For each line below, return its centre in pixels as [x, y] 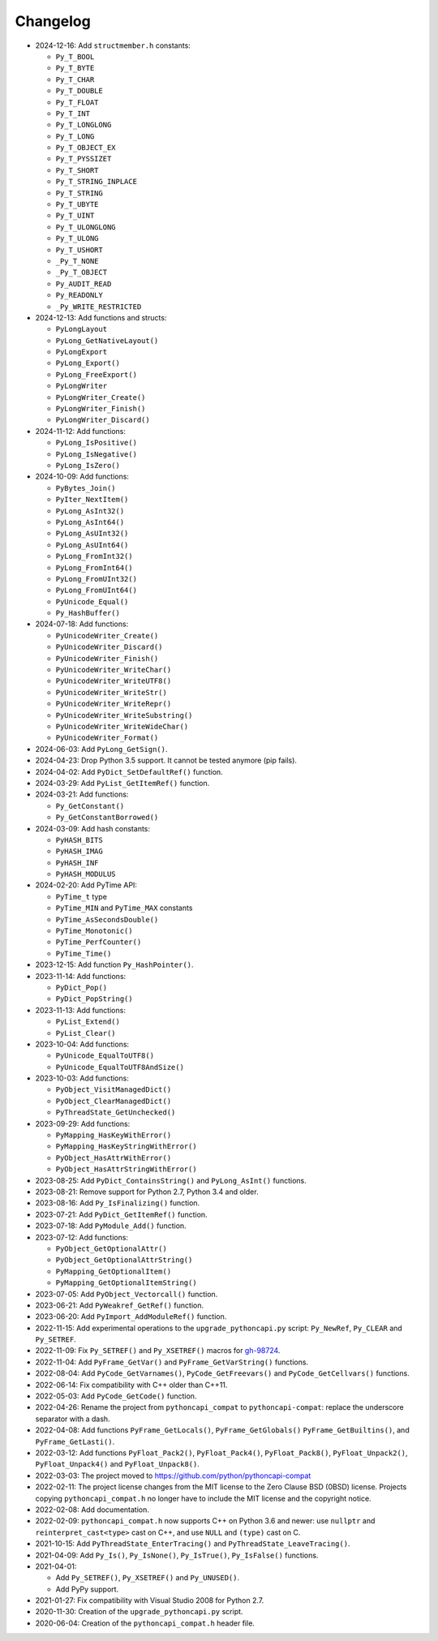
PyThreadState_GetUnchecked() [116, 1113]
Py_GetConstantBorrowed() [107, 818]
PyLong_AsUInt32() [92, 534]
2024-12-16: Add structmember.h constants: [113, 45]
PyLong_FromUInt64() [97, 591]
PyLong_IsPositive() [97, 443]
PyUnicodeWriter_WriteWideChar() [122, 726]
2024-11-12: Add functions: [80, 431]
